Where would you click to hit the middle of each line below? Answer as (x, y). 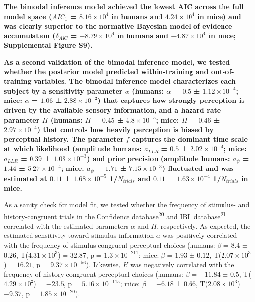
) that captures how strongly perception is (171, 100)
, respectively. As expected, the (204, 225)
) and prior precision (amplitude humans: (159, 158)
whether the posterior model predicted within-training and (106, 71)
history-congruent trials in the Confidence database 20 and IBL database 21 (115, 215)
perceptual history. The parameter (64, 139)
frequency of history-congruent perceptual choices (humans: (94, 274)
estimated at (26, 178)
